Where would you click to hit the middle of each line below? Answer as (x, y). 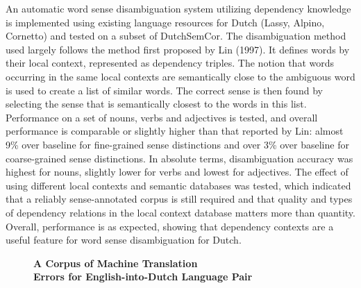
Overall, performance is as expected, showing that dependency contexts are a (170, 226)
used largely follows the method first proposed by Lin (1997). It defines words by (178, 49)
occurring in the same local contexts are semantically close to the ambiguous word (180, 76)
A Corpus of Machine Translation (116, 263)
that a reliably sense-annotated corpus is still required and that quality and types (179, 199)
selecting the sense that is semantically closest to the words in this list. (156, 104)
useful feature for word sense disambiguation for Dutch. (124, 240)
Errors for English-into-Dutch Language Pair (143, 277)
